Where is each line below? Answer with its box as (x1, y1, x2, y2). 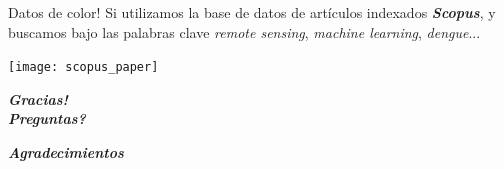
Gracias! (8, 88, 68, 109)
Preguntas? (8, 108, 86, 129)
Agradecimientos (8, 142, 124, 163)
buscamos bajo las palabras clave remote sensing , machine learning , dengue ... (8, 21, 481, 42)
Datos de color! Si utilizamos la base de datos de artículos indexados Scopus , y (8, 2, 496, 22)
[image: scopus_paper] (8, 60, 159, 75)
